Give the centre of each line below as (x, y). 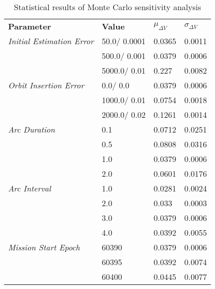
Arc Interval (30, 188)
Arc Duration (32, 129)
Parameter (30, 26)
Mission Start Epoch (44, 247)
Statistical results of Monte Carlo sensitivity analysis (107, 7)
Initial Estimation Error (51, 41)
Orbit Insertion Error (46, 85)
